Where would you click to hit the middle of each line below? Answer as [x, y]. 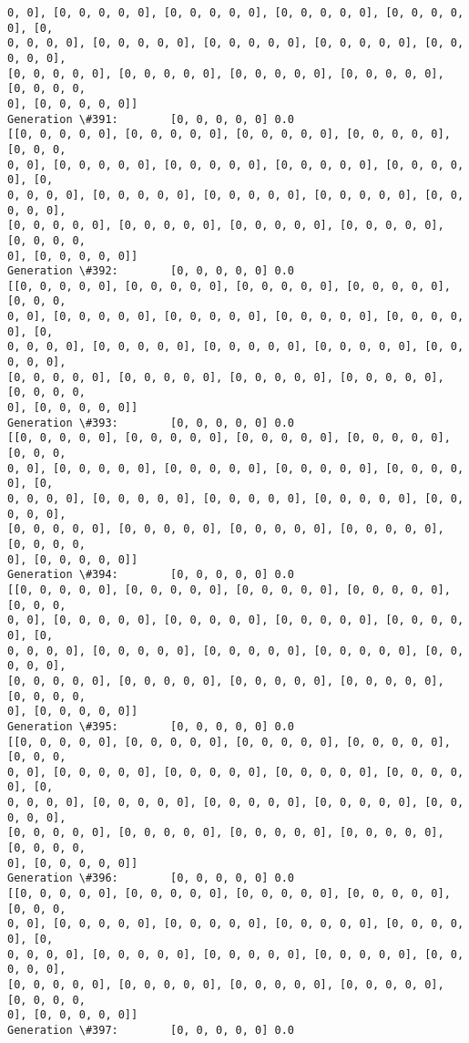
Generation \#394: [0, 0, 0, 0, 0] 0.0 [151, 575]
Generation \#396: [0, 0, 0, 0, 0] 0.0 [151, 878]
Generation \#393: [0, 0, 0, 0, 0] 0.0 [151, 423]
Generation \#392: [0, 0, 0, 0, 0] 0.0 [151, 271]
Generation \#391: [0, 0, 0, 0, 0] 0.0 [151, 119]
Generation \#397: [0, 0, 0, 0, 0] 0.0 [151, 1030]
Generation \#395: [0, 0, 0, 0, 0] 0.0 [151, 726]
